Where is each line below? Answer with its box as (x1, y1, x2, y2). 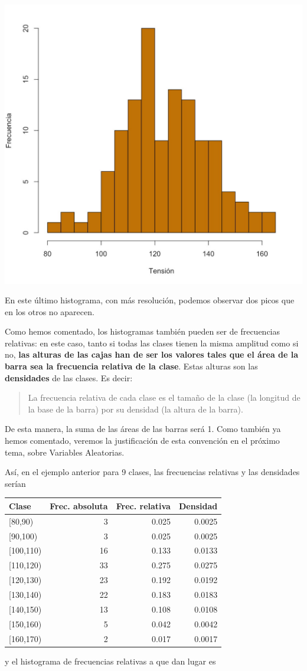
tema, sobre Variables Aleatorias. (5, 446, 125, 458)
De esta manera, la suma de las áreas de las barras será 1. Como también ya (5, 423, 281, 435)
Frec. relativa (116, 499, 171, 512)
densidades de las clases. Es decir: (5, 371, 133, 384)
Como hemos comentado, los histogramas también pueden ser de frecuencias (5, 325, 280, 338)
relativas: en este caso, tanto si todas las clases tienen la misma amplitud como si (5, 336, 299, 349)
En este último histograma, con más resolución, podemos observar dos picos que (5, 294, 295, 306)
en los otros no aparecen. (5, 305, 94, 318)
